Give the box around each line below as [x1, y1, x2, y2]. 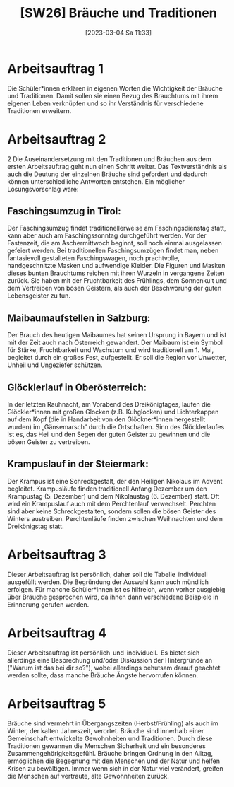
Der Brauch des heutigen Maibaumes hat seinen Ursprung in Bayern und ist [7, 331, 227, 339]
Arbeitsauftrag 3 [7, 547, 107, 563]
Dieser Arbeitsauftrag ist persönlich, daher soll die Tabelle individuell [7, 570, 208, 578]
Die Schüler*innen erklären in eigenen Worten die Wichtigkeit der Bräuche [7, 83, 223, 93]
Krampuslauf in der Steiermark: [7, 458, 149, 470]
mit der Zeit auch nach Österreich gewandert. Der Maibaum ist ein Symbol [7, 338, 223, 347]
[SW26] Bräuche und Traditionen [20, 5, 217, 21]
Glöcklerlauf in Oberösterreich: [7, 381, 147, 393]
